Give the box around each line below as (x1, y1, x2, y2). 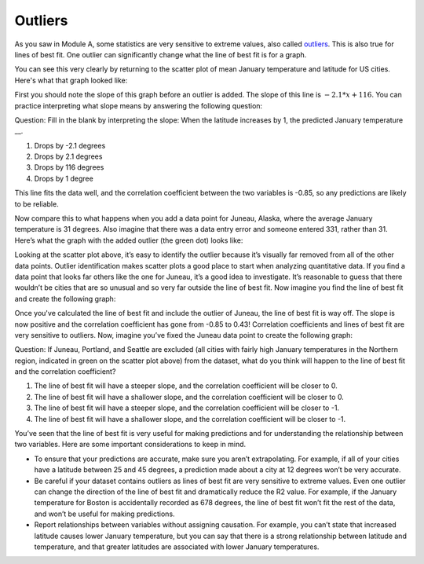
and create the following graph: (14, 294, 116, 303)
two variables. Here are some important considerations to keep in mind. (14, 440, 247, 449)
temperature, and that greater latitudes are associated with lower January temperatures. (34, 542, 320, 551)
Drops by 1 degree (34, 174, 93, 183)
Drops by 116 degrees (34, 163, 104, 172)
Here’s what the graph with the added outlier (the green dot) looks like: (14, 236, 243, 245)
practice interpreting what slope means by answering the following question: (14, 101, 263, 110)
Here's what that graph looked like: (14, 75, 128, 85)
